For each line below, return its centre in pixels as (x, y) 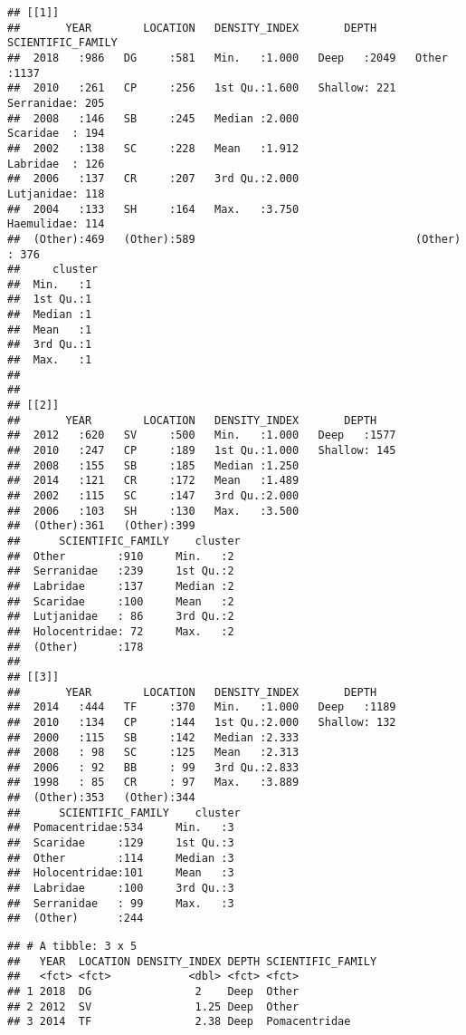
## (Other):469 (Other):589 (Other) (234, 239)
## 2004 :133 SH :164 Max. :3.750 (153, 209)
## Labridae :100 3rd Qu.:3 (121, 889)
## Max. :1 (50, 360)
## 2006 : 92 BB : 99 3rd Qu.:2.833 (153, 767)
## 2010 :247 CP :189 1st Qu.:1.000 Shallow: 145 (202, 451)
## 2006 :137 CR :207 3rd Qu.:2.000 (153, 179)
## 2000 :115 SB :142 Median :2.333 (153, 737)
